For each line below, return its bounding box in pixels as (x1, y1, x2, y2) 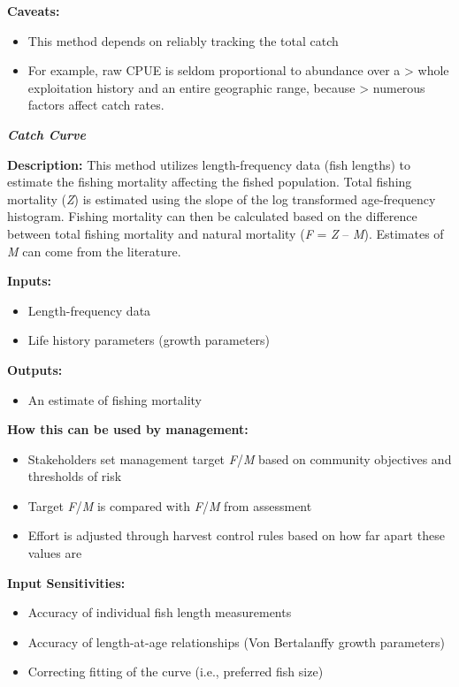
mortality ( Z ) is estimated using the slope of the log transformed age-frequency (7, 189, 436, 208)
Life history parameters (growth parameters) (27, 331, 271, 349)
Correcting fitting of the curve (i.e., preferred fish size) (27, 662, 324, 681)
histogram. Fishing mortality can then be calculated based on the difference (7, 207, 417, 225)
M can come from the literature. (7, 241, 181, 260)
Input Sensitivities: (7, 573, 126, 592)
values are (27, 544, 82, 562)
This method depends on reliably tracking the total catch (27, 31, 339, 50)
